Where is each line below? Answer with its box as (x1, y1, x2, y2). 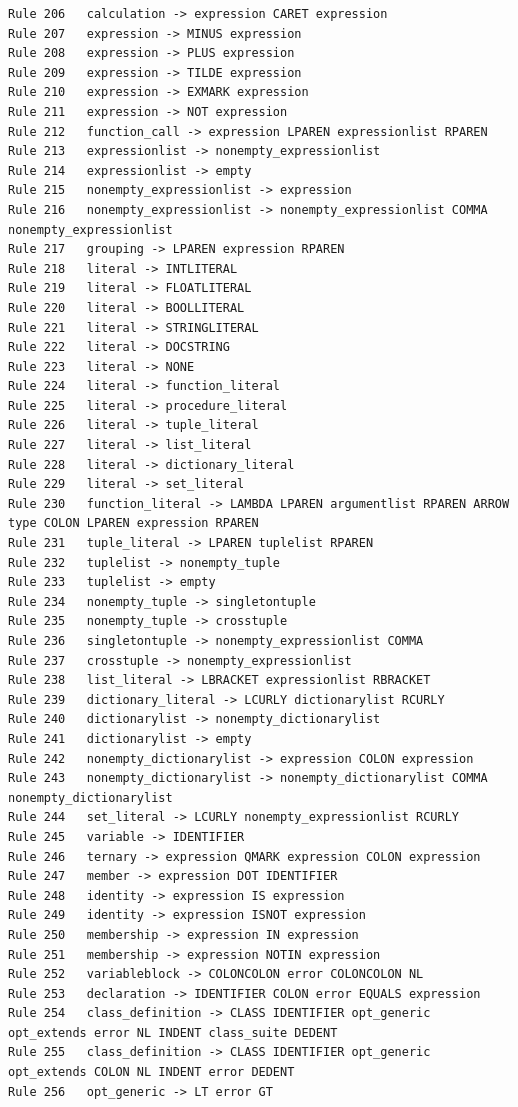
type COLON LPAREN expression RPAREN (8, 516, 259, 531)
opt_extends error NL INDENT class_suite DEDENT (8, 1025, 338, 1040)
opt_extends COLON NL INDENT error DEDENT (8, 1065, 295, 1080)
